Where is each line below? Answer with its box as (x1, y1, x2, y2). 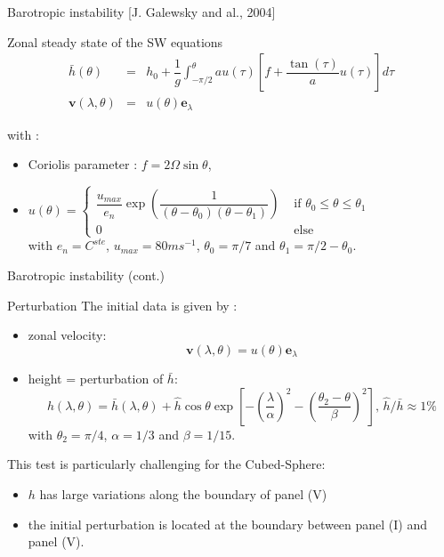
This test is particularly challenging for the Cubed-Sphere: (7, 455, 326, 473)
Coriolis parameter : (28, 155, 138, 174)
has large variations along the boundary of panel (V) (39, 485, 327, 504)
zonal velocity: (28, 326, 107, 344)
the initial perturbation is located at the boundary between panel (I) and (28, 514, 428, 533)
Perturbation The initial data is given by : (7, 295, 238, 314)
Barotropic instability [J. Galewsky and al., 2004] (7, 3, 276, 20)
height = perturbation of (28, 369, 164, 388)
